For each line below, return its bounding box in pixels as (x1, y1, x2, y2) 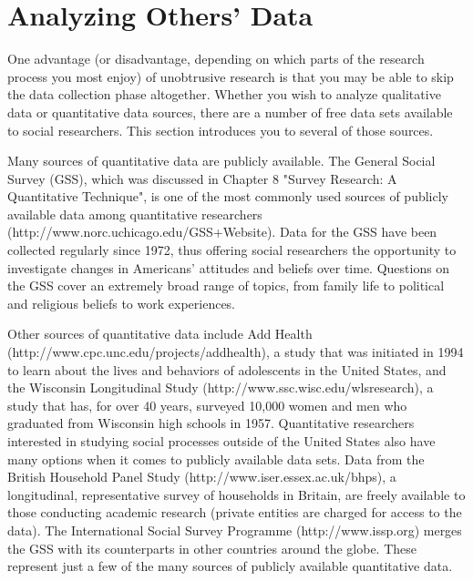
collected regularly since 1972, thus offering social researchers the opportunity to (7, 240, 457, 260)
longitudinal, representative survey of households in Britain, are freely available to (7, 484, 466, 504)
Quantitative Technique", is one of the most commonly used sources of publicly (7, 187, 448, 206)
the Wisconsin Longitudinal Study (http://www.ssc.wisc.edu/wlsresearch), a (7, 378, 434, 397)
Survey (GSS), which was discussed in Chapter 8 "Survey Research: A (7, 168, 397, 188)
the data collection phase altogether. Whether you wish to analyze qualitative (7, 85, 441, 104)
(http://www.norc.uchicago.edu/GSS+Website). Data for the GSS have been (7, 222, 437, 241)
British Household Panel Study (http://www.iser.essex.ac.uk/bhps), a (7, 467, 396, 486)
